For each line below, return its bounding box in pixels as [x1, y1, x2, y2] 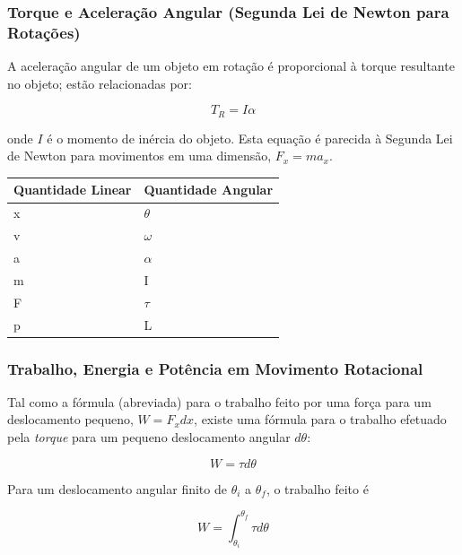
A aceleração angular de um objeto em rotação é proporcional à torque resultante [7, 56, 455, 75]
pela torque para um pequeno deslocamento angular [7, 428, 291, 447]
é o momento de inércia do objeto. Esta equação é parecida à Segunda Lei [47, 128, 453, 147]
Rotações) [7, 21, 81, 43]
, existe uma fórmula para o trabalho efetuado [194, 410, 447, 429]
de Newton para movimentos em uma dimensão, [7, 146, 272, 165]
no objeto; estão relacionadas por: [7, 74, 192, 92]
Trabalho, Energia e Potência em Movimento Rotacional [7, 357, 423, 379]
